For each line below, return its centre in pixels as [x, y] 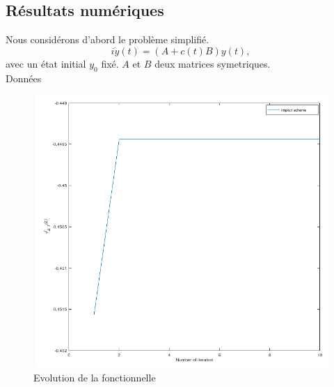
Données [24, 78]
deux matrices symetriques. [213, 63]
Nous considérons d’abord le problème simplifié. [108, 39]
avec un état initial [46, 63]
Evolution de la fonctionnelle [95, 377]
